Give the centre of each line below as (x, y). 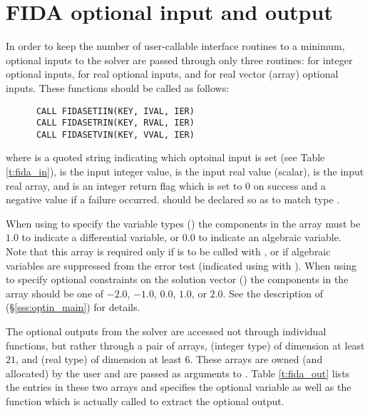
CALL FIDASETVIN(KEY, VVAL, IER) (115, 134)
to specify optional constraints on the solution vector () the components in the (177, 279)
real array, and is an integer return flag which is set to (124, 185)
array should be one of (55, 293)
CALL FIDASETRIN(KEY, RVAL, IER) (115, 123)
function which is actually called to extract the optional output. (145, 401)
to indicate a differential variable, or (101, 237)
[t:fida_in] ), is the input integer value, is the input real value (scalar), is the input (185, 172)
